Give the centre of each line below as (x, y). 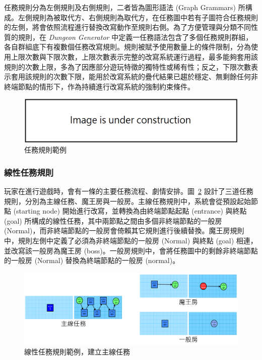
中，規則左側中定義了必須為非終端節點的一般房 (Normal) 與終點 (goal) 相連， (131, 241)
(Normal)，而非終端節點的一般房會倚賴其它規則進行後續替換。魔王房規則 (124, 230)
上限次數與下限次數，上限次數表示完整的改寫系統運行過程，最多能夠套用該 (134, 56)
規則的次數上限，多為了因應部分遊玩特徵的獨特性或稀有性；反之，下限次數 (127, 66)
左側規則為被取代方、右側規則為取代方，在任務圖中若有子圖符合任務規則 (138, 17)
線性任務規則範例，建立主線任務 (77, 352)
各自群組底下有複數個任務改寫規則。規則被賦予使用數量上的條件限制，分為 (127, 47)
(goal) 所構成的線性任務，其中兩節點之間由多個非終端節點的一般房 (113, 220)
